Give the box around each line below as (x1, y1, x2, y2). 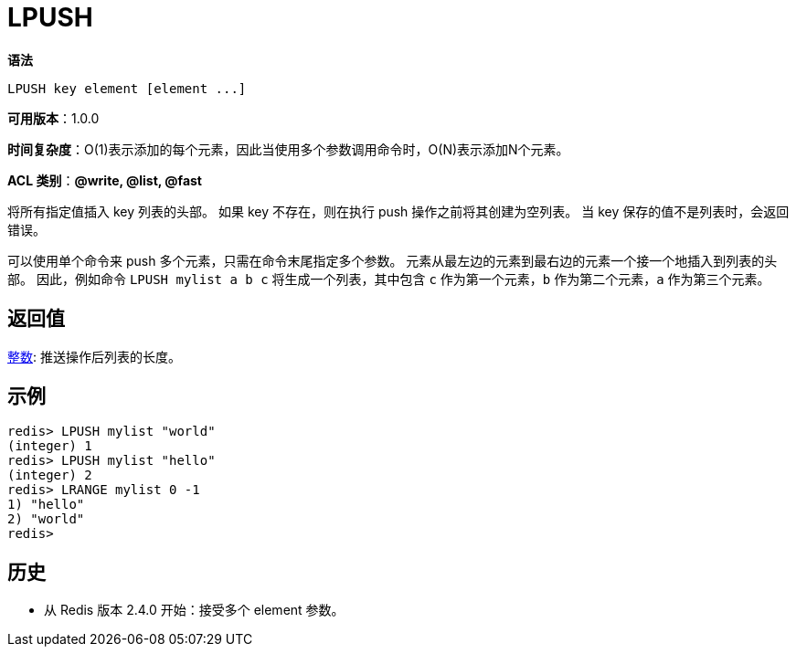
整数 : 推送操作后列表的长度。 (7, 348, 181, 364)
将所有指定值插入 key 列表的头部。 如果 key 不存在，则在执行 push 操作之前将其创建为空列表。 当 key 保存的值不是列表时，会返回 (7, 203, 790, 219)
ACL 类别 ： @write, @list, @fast (7, 172, 202, 188)
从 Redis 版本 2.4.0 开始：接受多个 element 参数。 (44, 602, 345, 618)
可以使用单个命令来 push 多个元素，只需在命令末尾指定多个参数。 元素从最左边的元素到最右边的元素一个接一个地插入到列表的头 (7, 252, 778, 269)
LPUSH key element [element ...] (7, 80, 247, 96)
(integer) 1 (7, 438, 92, 454)
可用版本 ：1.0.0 (7, 110, 100, 126)
